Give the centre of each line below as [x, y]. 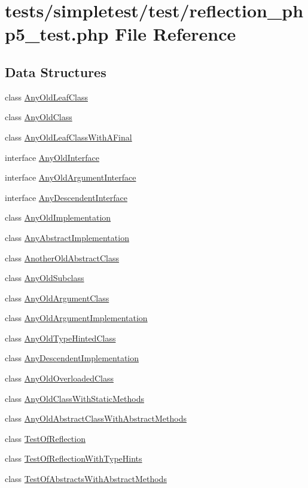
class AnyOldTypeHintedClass [60, 338]
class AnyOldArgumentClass [57, 298]
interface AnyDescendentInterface [66, 197]
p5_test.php [57, 34]
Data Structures [56, 71]
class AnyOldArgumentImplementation [76, 318]
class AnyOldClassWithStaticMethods [74, 398]
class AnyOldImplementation [58, 217]
